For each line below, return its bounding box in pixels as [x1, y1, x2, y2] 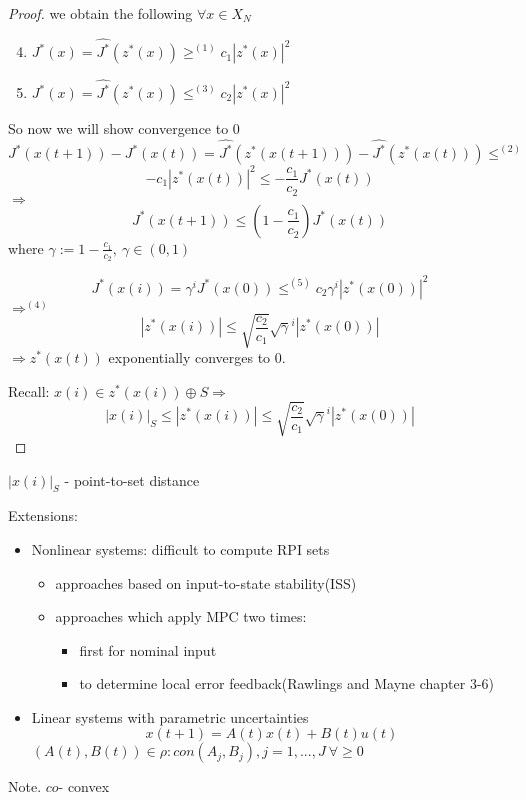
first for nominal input [79, 639, 217, 660]
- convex [58, 776, 110, 797]
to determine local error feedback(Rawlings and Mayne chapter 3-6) [79, 673, 495, 694]
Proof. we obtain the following [8, 3, 193, 23]
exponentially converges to [108, 347, 271, 368]
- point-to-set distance [64, 469, 200, 490]
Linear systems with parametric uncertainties [31, 706, 309, 727]
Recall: [8, 380, 50, 401]
